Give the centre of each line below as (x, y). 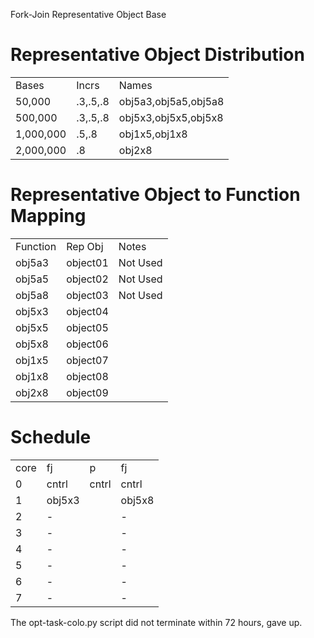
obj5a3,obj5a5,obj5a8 (171, 101)
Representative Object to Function (155, 195)
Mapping (48, 216)
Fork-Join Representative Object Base (88, 14)
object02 (87, 279)
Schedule (51, 437)
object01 (87, 262)
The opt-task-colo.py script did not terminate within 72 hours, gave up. (156, 622)
